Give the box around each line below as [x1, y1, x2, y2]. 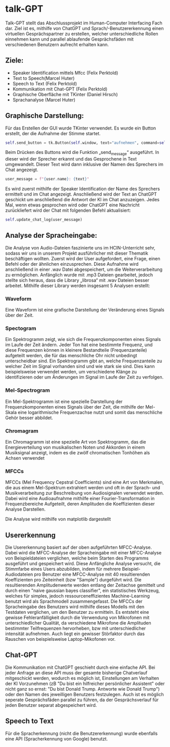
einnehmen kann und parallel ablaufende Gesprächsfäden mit [5, 36, 134, 42]
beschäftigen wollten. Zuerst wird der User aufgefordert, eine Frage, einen [5, 255, 160, 262]
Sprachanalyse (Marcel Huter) [12, 97, 76, 103]
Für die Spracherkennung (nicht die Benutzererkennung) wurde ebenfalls [5, 730, 158, 736]
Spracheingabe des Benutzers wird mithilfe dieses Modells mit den [5, 604, 145, 610]
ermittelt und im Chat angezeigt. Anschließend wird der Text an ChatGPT [5, 191, 157, 197]
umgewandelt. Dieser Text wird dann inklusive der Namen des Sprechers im [5, 161, 163, 168]
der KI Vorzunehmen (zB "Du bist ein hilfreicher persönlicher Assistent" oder [5, 680, 165, 687]
